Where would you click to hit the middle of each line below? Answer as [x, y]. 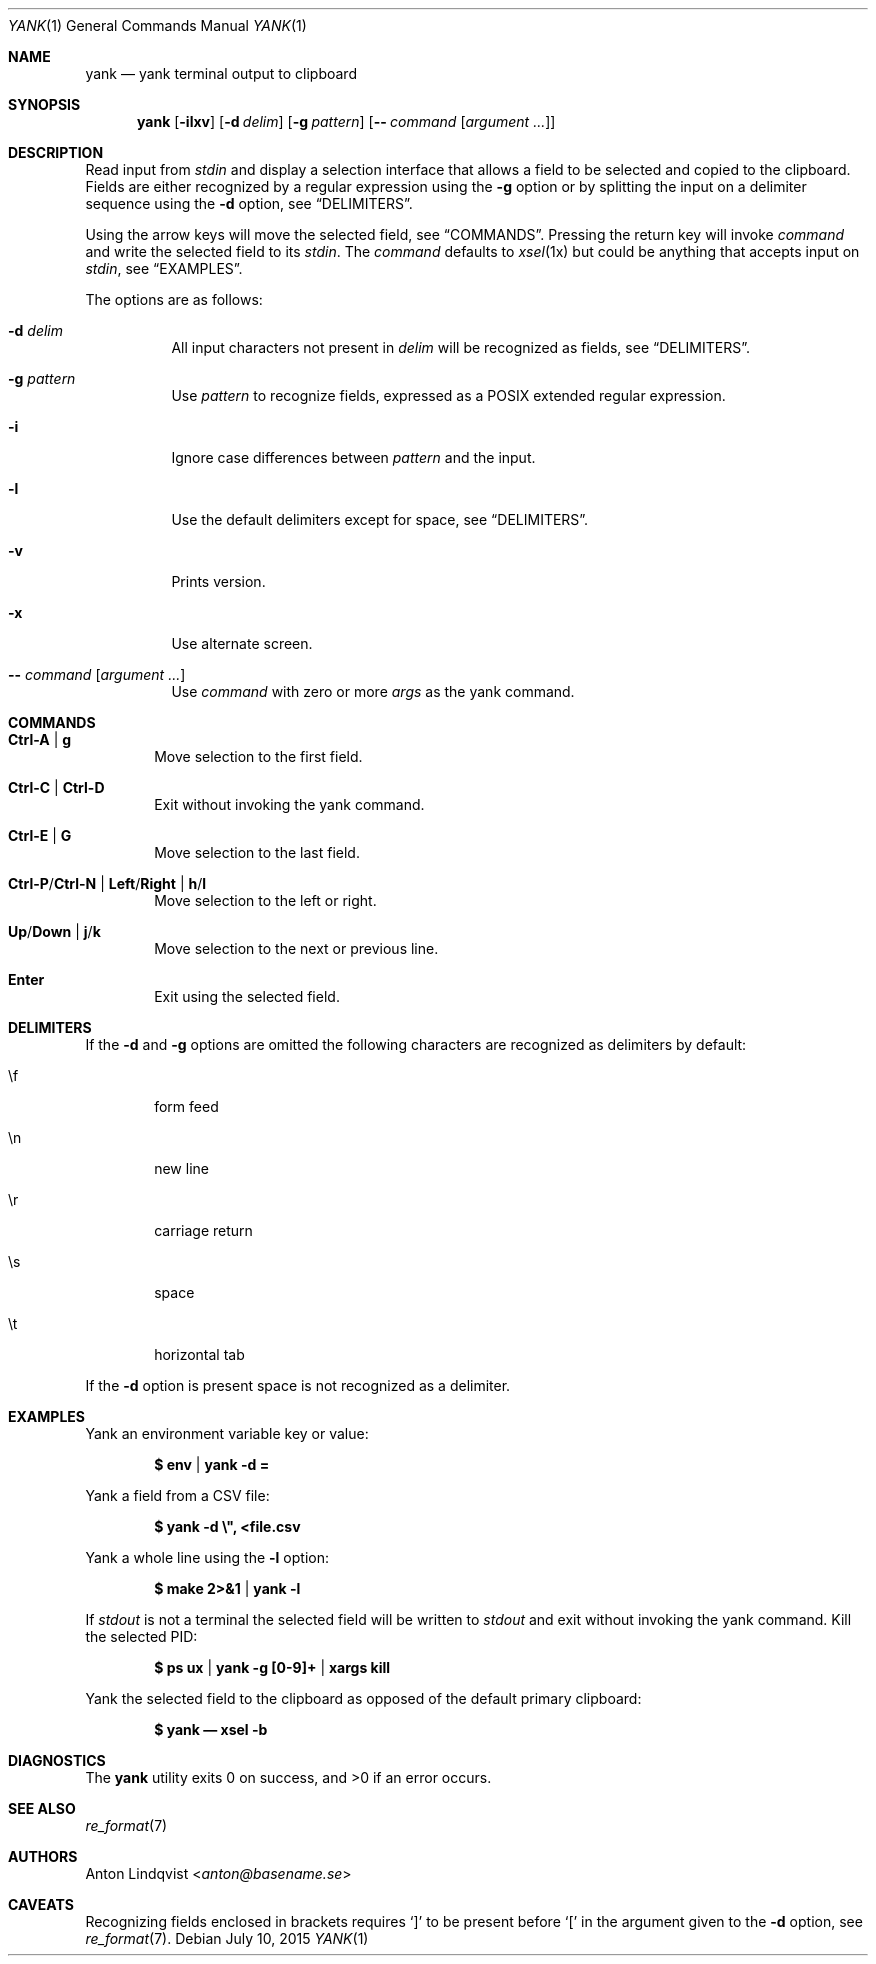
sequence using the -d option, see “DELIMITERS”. [249, 203]
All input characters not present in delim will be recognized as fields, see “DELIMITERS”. [461, 347]
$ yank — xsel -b [211, 1729]
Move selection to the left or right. [265, 900]
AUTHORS [43, 1856]
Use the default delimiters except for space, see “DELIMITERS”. [380, 519]
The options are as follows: [174, 299]
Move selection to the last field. [257, 852]
